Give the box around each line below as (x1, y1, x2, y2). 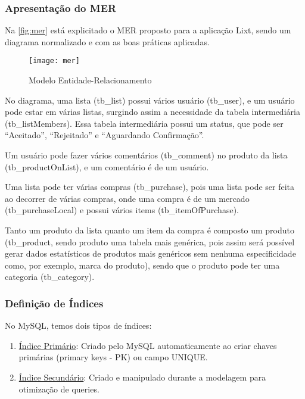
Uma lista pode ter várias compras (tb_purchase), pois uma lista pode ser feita (5, 180, 295, 193)
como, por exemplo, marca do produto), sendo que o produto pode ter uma (5, 258, 280, 271)
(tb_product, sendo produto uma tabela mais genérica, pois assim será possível (5, 235, 295, 248)
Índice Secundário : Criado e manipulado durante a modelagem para (18, 370, 266, 383)
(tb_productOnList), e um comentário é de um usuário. (5, 160, 209, 173)
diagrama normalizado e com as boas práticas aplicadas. (5, 35, 210, 48)
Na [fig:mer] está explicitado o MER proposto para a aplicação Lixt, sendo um (5, 24, 291, 36)
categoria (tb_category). (5, 270, 95, 283)
